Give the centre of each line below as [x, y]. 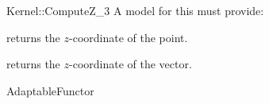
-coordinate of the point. [129, 37]
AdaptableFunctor [50, 90]
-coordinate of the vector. [131, 64]
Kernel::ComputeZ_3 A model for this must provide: [135, 10]
